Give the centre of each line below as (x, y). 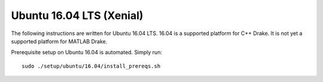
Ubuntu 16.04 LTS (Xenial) (77, 15)
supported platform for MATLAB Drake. (59, 41)
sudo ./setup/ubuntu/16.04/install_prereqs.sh (91, 66)
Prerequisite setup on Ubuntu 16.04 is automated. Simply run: (87, 52)
